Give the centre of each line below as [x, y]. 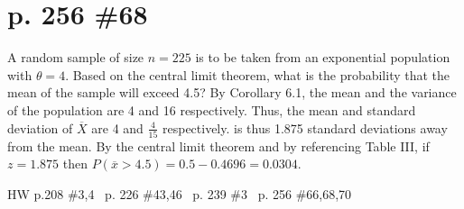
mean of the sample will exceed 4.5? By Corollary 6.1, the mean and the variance [232, 92]
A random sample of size [76, 57]
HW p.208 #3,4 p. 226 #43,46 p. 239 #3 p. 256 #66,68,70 [180, 194]
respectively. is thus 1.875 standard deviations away [305, 127]
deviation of [40, 127]
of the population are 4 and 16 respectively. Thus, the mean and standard [212, 109]
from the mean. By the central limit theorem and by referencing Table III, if [218, 145]
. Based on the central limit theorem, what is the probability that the [258, 74]
